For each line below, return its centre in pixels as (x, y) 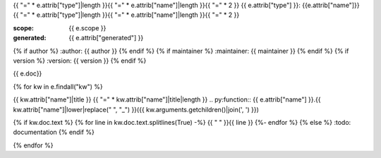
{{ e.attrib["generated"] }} (106, 38)
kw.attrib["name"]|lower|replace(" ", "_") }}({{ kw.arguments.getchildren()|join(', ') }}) (136, 109)
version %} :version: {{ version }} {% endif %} (80, 61)
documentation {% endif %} (54, 132)
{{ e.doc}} (28, 73)
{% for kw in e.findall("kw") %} (58, 86)
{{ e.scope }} (87, 28)
